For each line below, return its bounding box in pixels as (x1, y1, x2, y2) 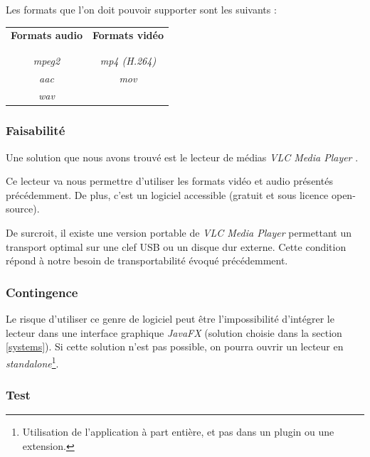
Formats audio (11, 28, 83, 43)
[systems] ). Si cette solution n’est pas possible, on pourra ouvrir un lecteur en (6, 339, 344, 354)
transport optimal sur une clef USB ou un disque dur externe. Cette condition (6, 239, 347, 254)
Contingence (6, 283, 78, 301)
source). (6, 201, 40, 216)
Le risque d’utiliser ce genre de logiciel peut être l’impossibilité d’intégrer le (6, 311, 334, 326)
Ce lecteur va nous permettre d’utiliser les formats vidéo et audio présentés (6, 173, 333, 188)
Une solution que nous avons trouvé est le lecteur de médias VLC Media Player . (6, 149, 359, 164)
